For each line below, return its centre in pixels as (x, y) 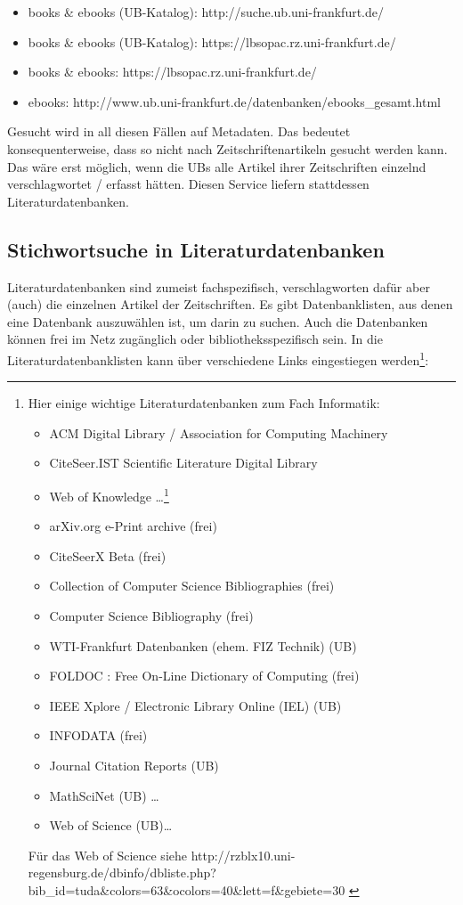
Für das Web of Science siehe (107, 855)
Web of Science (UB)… (111, 825)
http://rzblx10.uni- (243, 855)
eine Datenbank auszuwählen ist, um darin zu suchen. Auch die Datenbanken (218, 321)
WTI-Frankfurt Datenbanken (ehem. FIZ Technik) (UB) (203, 645)
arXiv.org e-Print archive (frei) (133, 526)
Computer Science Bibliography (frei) (151, 615)
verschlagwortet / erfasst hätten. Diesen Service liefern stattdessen (188, 184)
